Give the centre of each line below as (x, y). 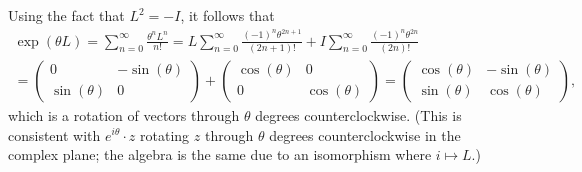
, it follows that (227, 15)
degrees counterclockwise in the (365, 134)
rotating (165, 134)
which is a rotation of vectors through (124, 114)
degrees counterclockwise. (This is (358, 114)
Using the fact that (66, 15)
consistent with (54, 134)
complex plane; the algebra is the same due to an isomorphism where (220, 154)
